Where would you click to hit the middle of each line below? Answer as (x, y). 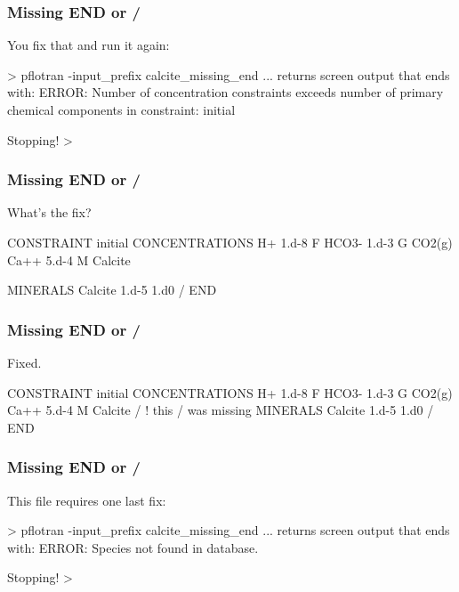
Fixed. (24, 362)
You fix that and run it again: (89, 45)
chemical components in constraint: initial (121, 109)
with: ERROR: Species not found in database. (133, 547)
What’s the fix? (49, 212)
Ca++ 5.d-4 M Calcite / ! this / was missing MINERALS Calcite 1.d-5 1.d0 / (221, 410)
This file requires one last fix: (87, 500)
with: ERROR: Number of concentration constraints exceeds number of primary (225, 92)
